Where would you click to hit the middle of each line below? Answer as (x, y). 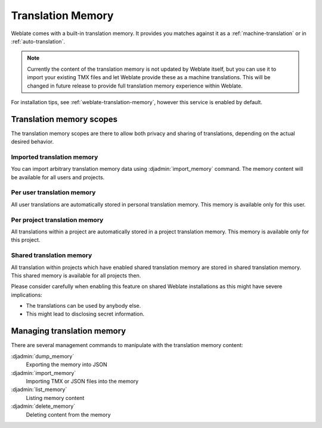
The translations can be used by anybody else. (83, 306)
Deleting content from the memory (68, 414)
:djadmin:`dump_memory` (43, 356)
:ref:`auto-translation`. (38, 41)
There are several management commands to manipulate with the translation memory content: (127, 345)
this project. (26, 240)
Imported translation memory (55, 157)
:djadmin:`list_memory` (39, 389)
